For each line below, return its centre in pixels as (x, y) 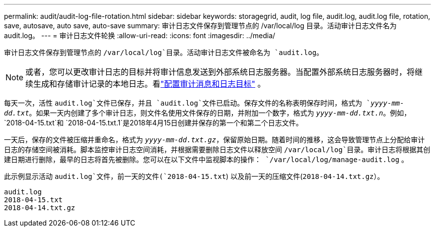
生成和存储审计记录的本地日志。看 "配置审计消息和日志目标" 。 (149, 84)
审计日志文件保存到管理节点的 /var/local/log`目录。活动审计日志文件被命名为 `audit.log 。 (164, 52)
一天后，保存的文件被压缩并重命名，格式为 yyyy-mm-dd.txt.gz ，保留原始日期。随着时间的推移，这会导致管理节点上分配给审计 (215, 140)
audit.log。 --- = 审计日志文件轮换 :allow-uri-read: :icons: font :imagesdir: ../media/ (140, 35)
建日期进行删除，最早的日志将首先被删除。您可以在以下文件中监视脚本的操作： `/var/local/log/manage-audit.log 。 (206, 159)
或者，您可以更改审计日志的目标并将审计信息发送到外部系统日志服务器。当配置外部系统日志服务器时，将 (220, 72)
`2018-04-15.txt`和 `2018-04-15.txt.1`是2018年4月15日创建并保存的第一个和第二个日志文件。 (153, 123)
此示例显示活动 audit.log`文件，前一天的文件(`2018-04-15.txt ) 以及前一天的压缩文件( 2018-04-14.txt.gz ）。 (194, 176)
